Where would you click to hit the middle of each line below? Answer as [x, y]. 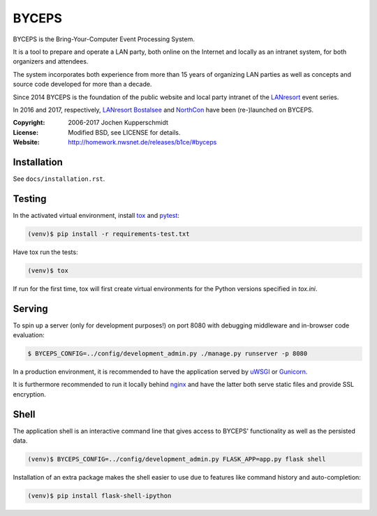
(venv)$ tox [48, 270]
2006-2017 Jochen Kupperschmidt [118, 123]
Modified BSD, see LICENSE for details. [124, 132]
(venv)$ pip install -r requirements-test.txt [109, 234]
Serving [30, 308]
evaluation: [29, 335]
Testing [30, 199]
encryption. [30, 394]
